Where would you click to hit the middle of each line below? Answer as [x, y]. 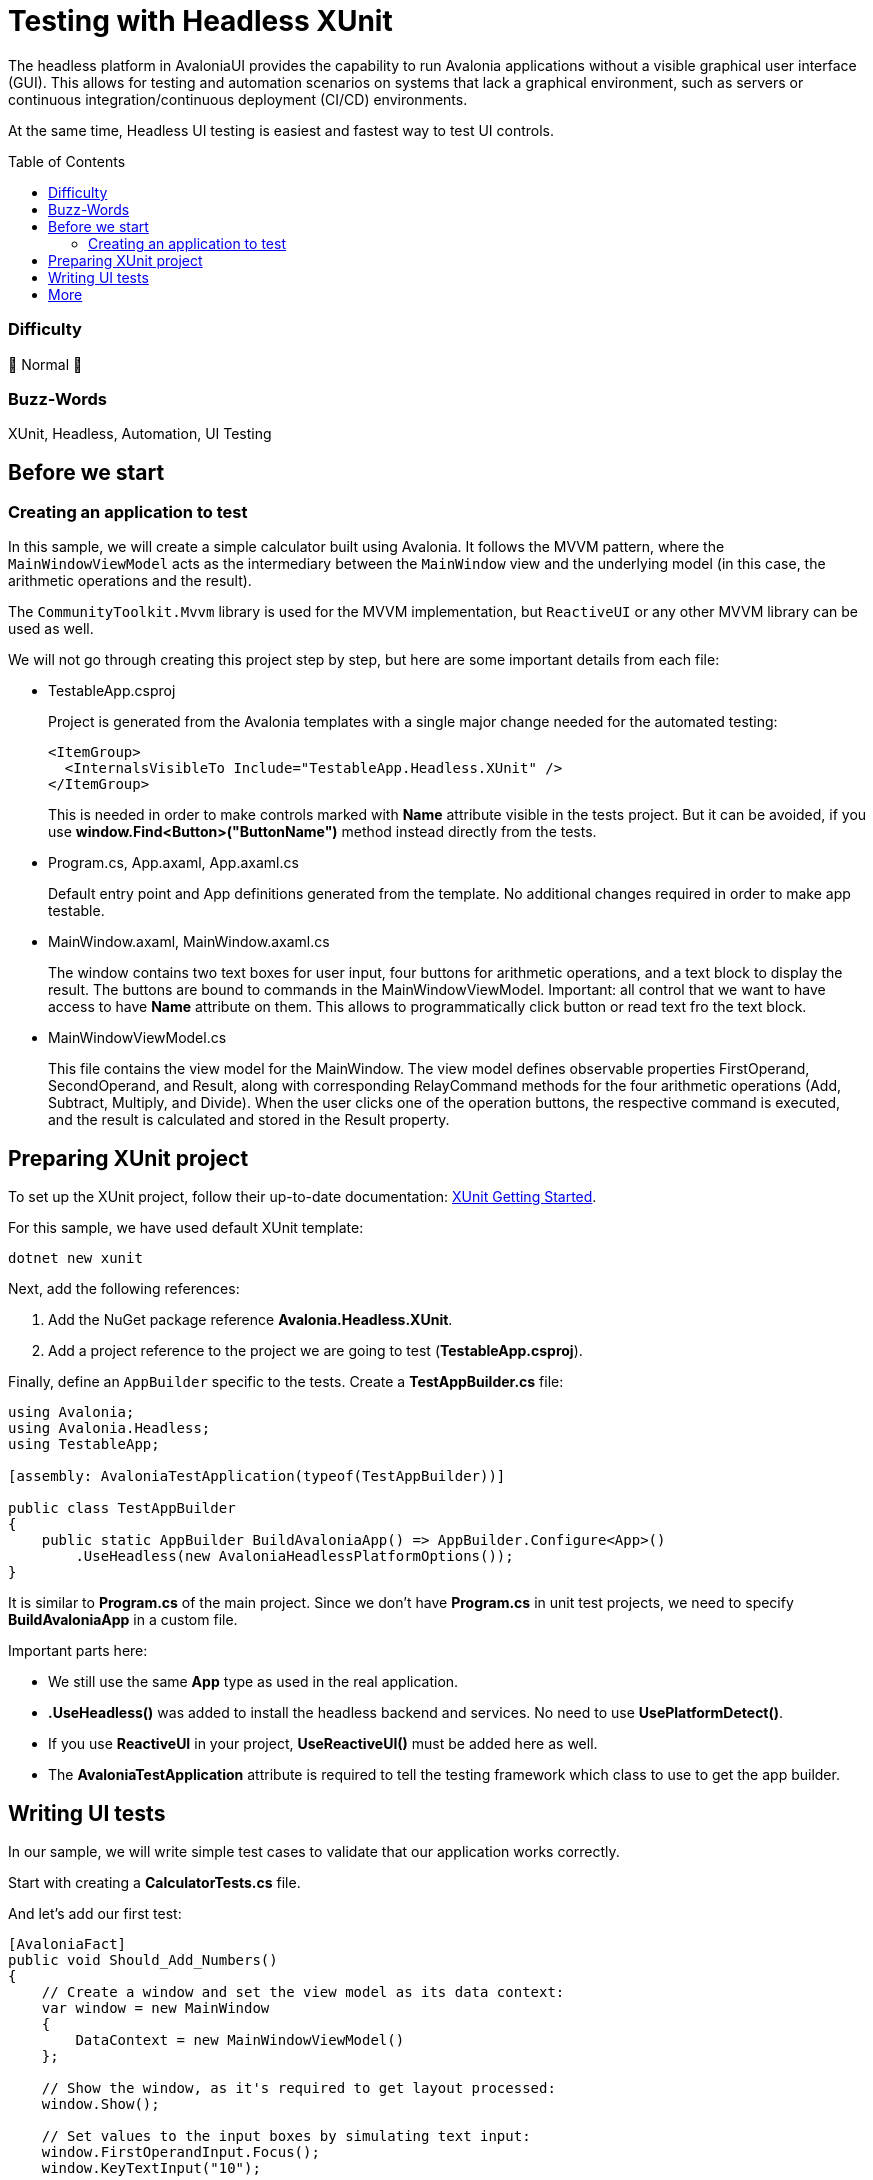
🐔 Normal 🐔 [45, 364]
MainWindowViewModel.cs [137, 1038]
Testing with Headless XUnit [200, 21]
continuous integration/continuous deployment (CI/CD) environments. [238, 99]
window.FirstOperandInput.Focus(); [180, 2152]
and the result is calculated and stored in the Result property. [249, 1120]
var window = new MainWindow [155, 2008]
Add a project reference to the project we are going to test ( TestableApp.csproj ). [315, 1351]
